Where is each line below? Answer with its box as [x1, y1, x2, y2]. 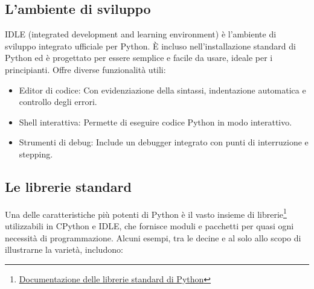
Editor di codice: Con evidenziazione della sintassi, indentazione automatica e [19, 83, 306, 96]
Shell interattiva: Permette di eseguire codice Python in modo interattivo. [19, 115, 292, 128]
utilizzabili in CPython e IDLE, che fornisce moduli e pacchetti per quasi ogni [5, 220, 294, 232]
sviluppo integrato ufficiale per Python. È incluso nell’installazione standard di [5, 39, 296, 52]
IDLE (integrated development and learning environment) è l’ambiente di [5, 28, 277, 40]
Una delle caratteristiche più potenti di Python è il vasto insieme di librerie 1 [5, 206, 287, 220]
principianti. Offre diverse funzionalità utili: [5, 63, 166, 75]
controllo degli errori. [19, 95, 97, 108]
